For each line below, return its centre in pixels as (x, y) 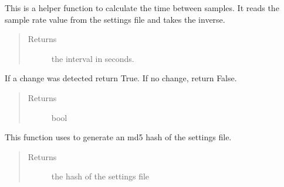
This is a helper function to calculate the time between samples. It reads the (142, 8)
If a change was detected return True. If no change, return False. (121, 78)
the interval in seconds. (93, 58)
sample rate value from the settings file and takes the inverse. (115, 19)
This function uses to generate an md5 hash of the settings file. (118, 137)
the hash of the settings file (100, 176)
